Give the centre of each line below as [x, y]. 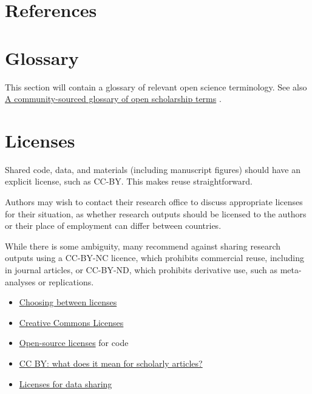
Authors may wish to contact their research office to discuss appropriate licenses [154, 202]
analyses [20, 281]
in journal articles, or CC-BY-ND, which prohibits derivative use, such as [141, 269]
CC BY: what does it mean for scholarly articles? [111, 363]
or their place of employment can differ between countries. [113, 226]
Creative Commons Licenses [71, 322]
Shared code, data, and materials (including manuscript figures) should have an [153, 169]
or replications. [66, 281]
